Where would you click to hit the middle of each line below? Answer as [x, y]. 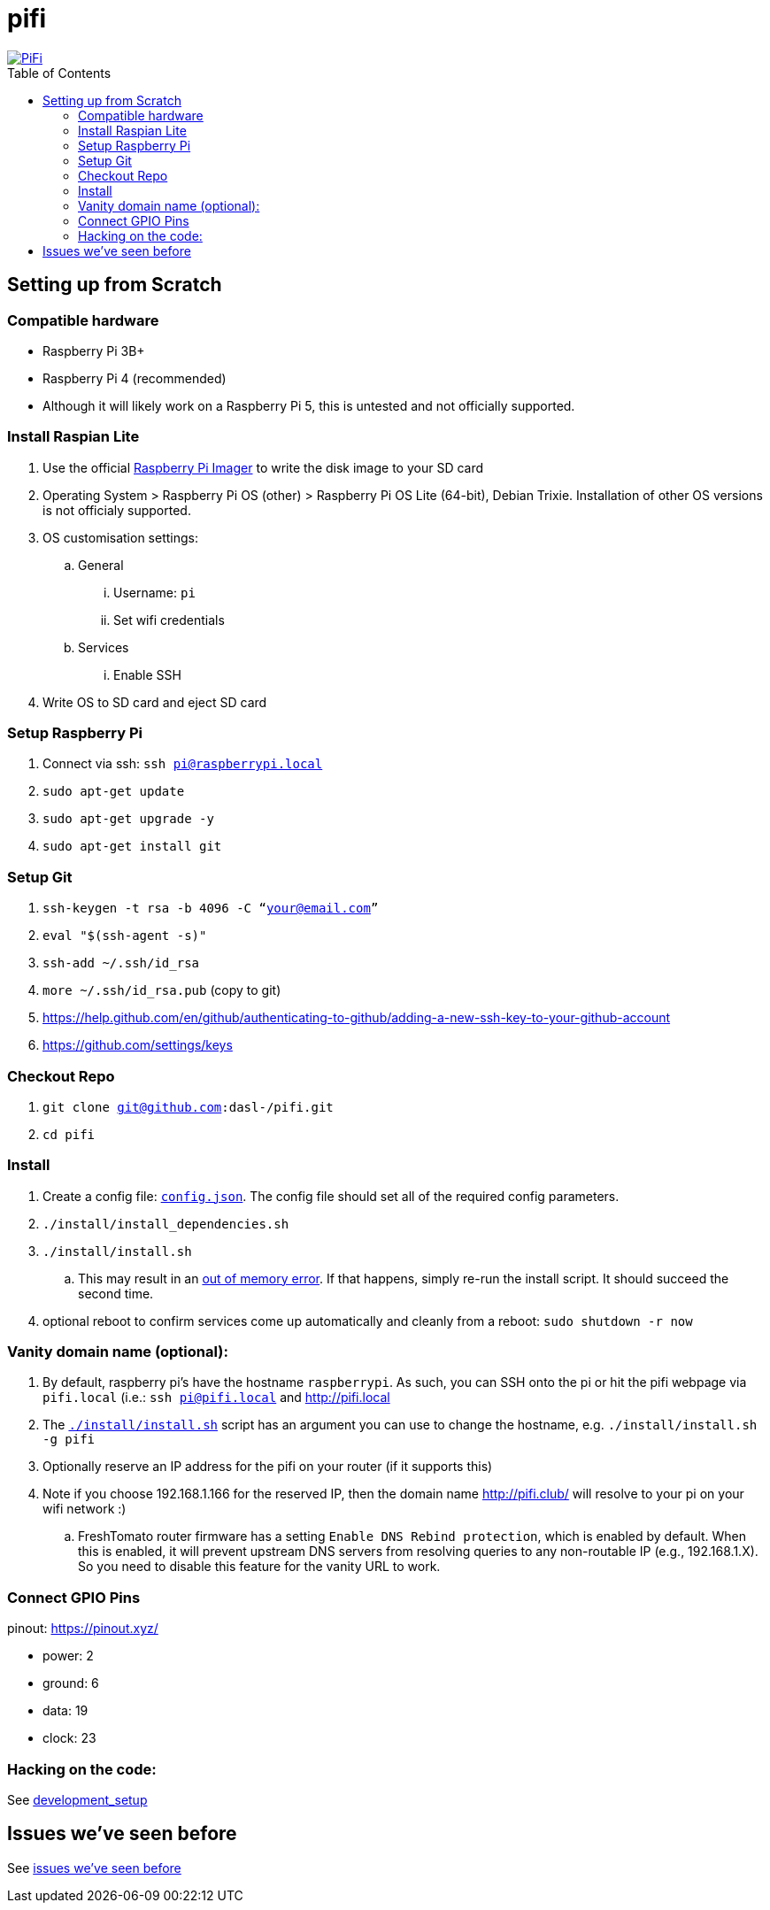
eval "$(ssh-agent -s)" [125, 936]
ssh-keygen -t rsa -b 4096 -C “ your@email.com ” [211, 909]
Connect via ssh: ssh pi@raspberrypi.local [183, 764]
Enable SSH [147, 674]
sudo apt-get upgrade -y [128, 819]
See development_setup [77, 1799]
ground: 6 [71, 1683]
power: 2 [68, 1656]
